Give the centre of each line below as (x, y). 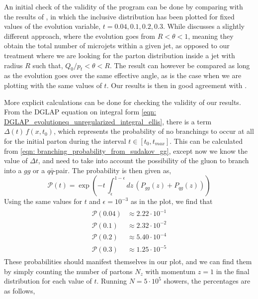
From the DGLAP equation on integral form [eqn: (80, 112)
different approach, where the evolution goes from (80, 36)
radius (13, 65)
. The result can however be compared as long (180, 65)
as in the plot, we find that (172, 201)
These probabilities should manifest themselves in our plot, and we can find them (128, 261)
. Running (112, 281)
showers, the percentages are (207, 281)
